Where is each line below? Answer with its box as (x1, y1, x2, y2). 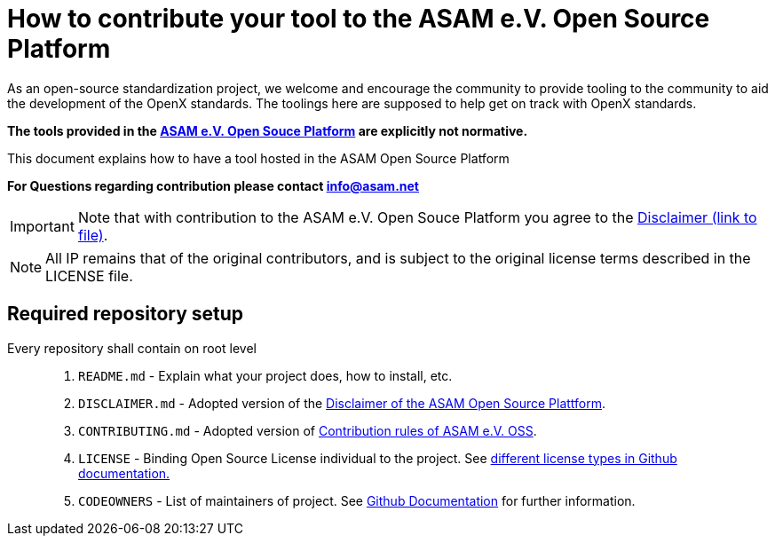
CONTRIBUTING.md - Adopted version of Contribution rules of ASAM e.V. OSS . (78, 422, 537, 438)
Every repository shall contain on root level (7, 340, 257, 356)
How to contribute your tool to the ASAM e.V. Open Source (7, 4, 710, 34)
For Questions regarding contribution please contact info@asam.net (7, 177, 419, 193)
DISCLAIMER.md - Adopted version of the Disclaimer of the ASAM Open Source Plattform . (78, 395, 606, 411)
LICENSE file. (45, 266, 133, 285)
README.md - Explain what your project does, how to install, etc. (78, 367, 453, 383)
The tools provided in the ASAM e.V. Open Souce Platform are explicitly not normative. (7, 122, 528, 138)
